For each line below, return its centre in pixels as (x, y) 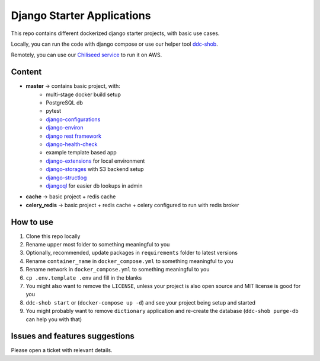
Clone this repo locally (53, 236)
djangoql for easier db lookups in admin (94, 186)
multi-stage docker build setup (83, 94)
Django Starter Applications (81, 15)
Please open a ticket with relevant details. (62, 350)
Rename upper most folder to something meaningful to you (98, 244)
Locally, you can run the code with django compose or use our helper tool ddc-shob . (115, 44)
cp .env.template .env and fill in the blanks (84, 278)
